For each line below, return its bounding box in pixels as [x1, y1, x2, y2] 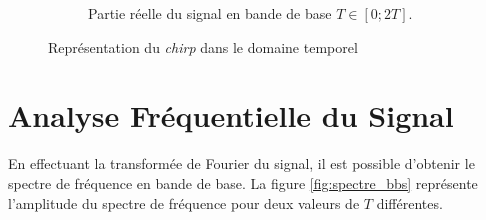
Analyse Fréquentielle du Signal [8, 95, 454, 136]
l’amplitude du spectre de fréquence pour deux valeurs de [8, 192, 360, 213]
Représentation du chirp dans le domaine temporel [48, 36, 358, 57]
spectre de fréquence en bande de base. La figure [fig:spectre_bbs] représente [8, 172, 478, 193]
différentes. [376, 192, 443, 213]
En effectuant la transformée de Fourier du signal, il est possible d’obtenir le [8, 153, 475, 174]
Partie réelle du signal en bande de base [88, 3, 332, 23]
